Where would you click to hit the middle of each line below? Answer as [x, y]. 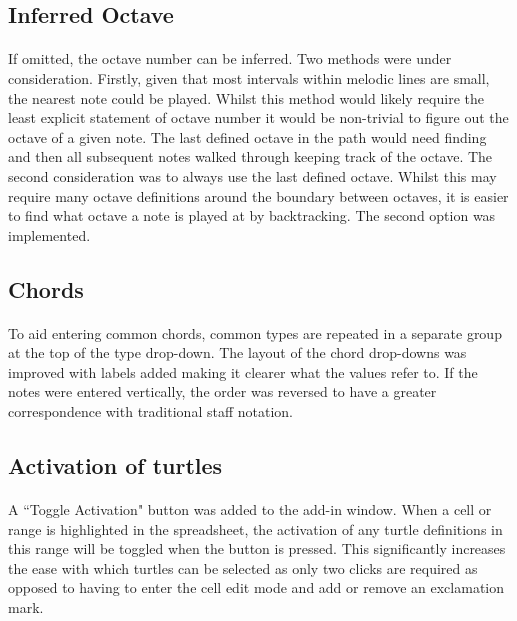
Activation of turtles [115, 465]
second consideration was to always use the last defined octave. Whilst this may [252, 175]
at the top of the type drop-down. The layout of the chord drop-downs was [237, 352]
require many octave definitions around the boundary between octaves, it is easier [258, 195]
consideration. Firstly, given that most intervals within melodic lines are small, [249, 77]
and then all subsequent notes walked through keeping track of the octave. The [250, 156]
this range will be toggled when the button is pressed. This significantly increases [257, 548]
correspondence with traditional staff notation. [150, 411]
